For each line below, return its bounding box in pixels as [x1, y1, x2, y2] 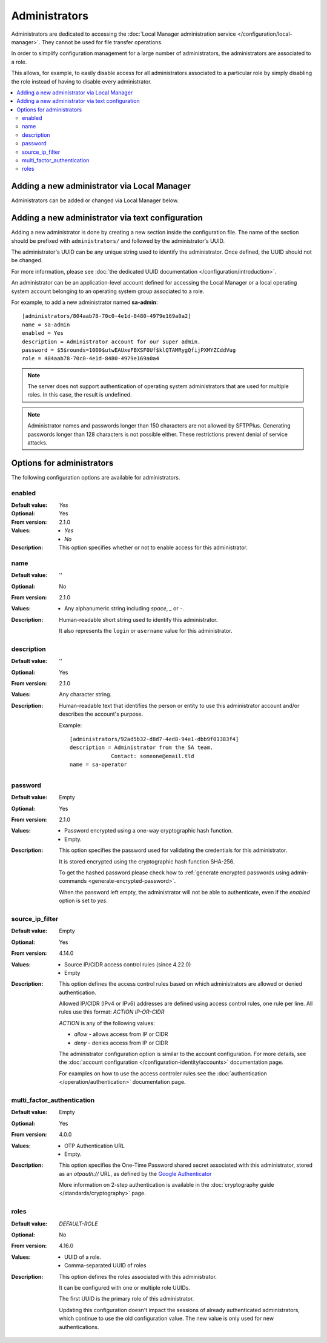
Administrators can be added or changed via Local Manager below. [11, 197, 179, 204]
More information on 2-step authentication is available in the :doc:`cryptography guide [59, 1181, 275, 1189]
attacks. [27, 439, 48, 446]
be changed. [11, 257, 43, 264]
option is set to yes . [59, 897, 108, 905]
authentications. [59, 1323, 99, 1330]
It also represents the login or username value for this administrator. [59, 627, 233, 635]
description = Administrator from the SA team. [70, 744, 214, 751]
